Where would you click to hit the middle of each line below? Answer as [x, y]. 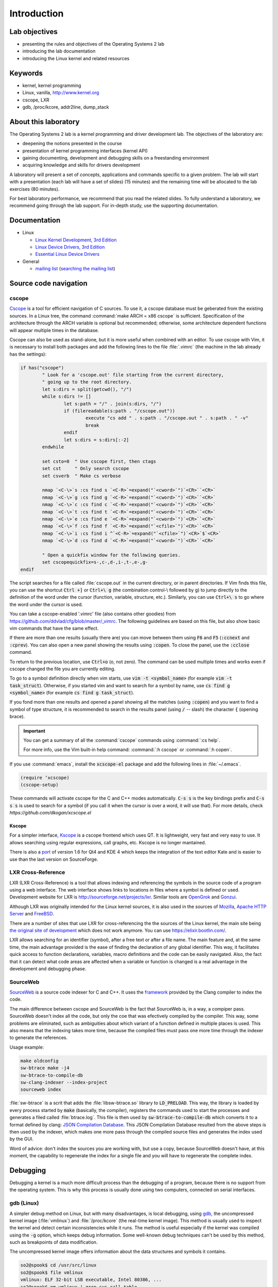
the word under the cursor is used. [46, 604]
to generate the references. [39, 1038]
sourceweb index [41, 1090]
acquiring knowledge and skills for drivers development [81, 165]
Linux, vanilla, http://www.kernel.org [61, 93]
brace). [17, 717]
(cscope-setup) [39, 785]
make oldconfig [39, 1061]
